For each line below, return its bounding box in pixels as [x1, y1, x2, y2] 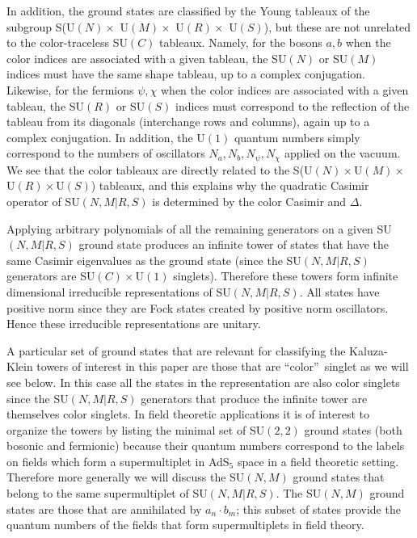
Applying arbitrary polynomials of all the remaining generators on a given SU [6, 220, 392, 237]
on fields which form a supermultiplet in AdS [6, 452, 230, 469]
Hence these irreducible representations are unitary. [6, 315, 261, 332]
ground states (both [304, 421, 402, 438]
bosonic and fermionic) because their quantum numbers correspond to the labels [6, 437, 405, 454]
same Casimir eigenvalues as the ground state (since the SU [6, 251, 301, 268]
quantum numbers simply [234, 128, 360, 145]
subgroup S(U [6, 18, 75, 35]
